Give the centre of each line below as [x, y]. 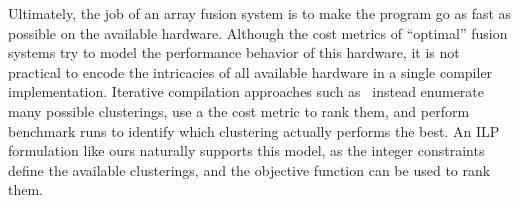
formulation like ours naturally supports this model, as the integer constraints [246, 150]
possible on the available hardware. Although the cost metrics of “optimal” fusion [258, 32]
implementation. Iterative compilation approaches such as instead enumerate [246, 91]
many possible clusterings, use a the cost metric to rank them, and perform [239, 110]
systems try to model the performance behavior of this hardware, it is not [234, 52]
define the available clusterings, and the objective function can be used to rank [249, 169]
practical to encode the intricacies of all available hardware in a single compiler [250, 71]
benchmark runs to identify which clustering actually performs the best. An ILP [254, 130]
